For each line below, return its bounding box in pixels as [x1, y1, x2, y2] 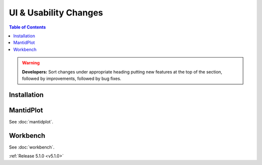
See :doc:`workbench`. [9, 144, 55, 150]
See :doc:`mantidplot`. [9, 119, 53, 124]
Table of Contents [9, 24, 46, 30]
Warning [22, 60, 40, 66]
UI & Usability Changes [9, 7, 103, 18]
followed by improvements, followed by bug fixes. [22, 75, 121, 81]
